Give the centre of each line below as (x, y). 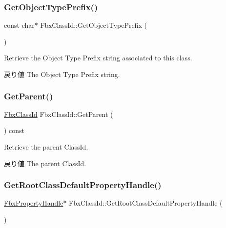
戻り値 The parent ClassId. (45, 163)
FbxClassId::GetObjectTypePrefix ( (93, 25)
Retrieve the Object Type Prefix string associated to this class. (98, 58)
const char (19, 25)
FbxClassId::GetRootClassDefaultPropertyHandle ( (146, 203)
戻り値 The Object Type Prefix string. (62, 74)
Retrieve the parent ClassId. (46, 147)
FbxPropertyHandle (34, 203)
